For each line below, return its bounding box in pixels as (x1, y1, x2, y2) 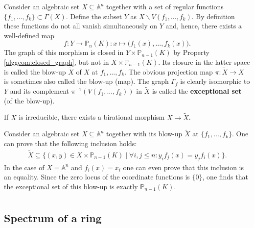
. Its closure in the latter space (158, 56, 250, 67)
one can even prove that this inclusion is (123, 162, 244, 172)
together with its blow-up (106, 128, 183, 139)
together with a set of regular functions (106, 1, 224, 11)
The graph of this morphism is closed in (4, 47, 124, 57)
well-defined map (4, 30, 55, 40)
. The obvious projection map (124, 66, 213, 76)
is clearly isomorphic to (180, 76, 250, 86)
